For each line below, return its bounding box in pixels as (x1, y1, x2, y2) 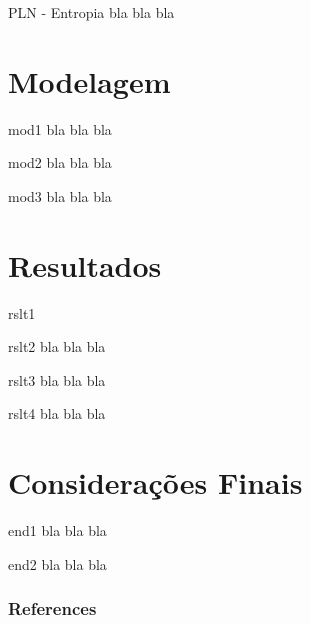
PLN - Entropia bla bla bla (8, 2, 175, 22)
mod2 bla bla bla (8, 152, 112, 173)
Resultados (8, 244, 162, 285)
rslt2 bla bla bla (8, 336, 106, 357)
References (8, 596, 97, 621)
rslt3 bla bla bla (8, 369, 106, 390)
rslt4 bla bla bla (8, 403, 106, 424)
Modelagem (8, 60, 171, 101)
